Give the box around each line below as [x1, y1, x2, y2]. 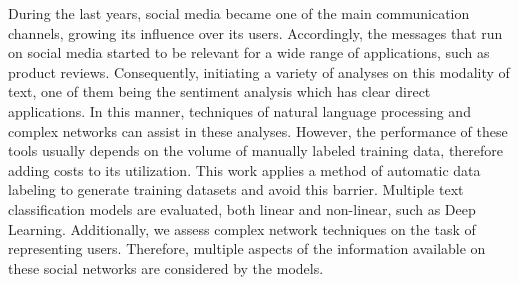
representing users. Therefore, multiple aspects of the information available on [8, 238, 486, 259]
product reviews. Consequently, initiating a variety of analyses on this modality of [8, 61, 510, 82]
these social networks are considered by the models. [8, 257, 324, 278]
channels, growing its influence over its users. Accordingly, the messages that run [8, 22, 503, 43]
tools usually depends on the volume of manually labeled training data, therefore [8, 140, 504, 161]
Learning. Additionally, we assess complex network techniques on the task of [8, 218, 476, 239]
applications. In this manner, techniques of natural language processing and [8, 100, 471, 121]
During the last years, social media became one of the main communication [8, 3, 470, 23]
